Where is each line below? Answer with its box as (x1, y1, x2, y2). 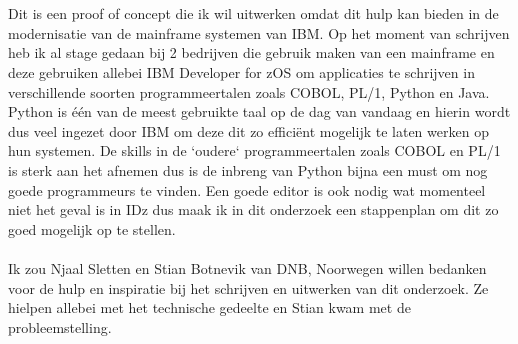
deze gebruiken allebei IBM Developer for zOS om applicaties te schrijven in (8, 61, 475, 82)
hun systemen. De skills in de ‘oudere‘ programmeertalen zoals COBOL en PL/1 (8, 140, 501, 161)
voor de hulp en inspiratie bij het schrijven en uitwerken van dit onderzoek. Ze (8, 277, 489, 298)
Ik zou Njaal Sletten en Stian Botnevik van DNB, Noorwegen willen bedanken (8, 257, 487, 278)
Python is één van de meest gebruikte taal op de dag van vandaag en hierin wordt (8, 101, 511, 122)
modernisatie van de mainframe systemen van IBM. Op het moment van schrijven (8, 22, 510, 43)
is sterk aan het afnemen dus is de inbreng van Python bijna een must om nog (8, 159, 488, 180)
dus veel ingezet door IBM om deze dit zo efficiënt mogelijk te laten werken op (8, 120, 489, 141)
